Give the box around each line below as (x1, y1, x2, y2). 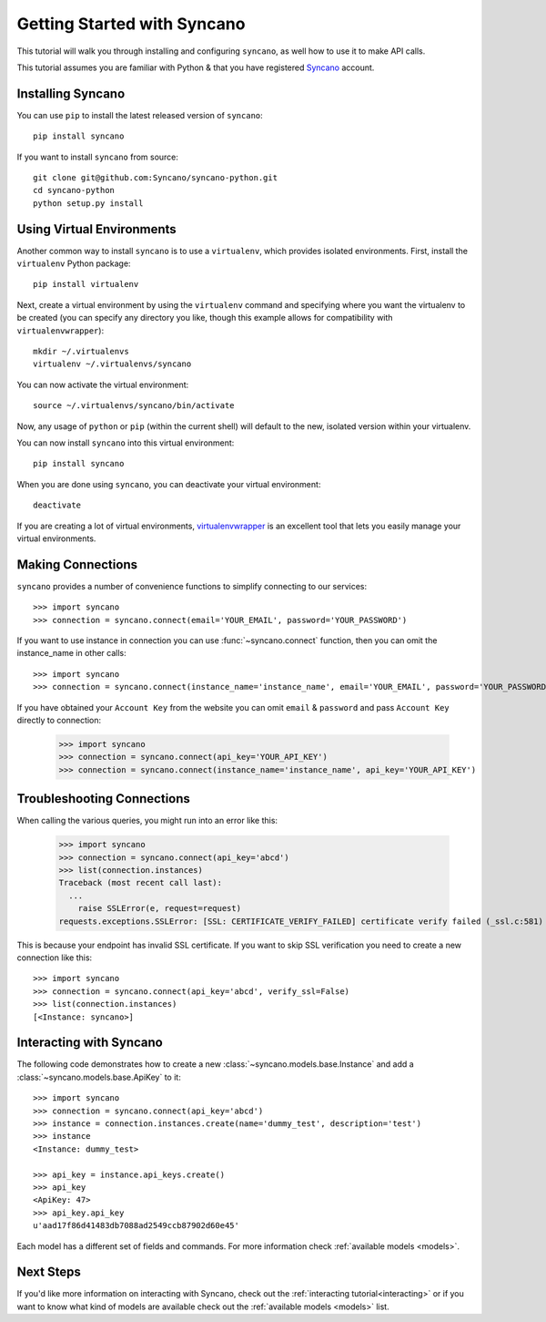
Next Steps (16, 1265, 81, 1280)
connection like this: (16, 952, 93, 963)
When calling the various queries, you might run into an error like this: (16, 815, 278, 826)
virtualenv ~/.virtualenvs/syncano (33, 359, 192, 369)
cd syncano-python (33, 185, 116, 196)
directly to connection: (16, 714, 102, 725)
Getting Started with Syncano (16, 14, 246, 34)
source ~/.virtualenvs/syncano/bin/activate (33, 401, 236, 411)
